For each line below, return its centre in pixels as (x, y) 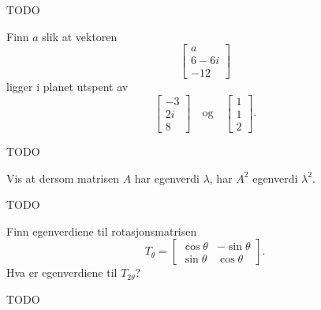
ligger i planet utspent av (67, 87)
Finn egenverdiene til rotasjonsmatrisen (102, 231)
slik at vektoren (80, 36)
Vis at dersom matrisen (63, 178)
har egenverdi (167, 178)
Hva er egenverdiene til (62, 272)
